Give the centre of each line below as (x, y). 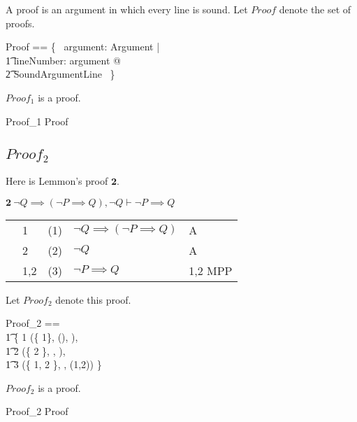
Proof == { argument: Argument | (83, 47)
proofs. (20, 23)
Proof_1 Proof (37, 121)
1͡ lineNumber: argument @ (63, 60)
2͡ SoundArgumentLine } (60, 74)
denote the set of (315, 9)
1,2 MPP (211, 270)
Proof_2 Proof (37, 411)
